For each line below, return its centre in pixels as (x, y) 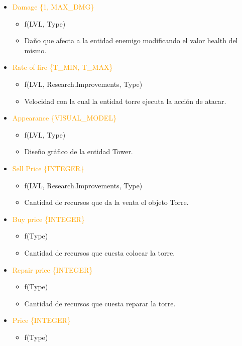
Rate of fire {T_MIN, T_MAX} (63, 67)
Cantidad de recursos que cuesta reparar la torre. (100, 303)
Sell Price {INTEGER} (48, 168)
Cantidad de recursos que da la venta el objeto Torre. (106, 202)
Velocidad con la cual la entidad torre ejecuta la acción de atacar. (125, 101)
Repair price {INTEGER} (52, 269)
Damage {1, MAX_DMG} (53, 7)
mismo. (35, 50)
